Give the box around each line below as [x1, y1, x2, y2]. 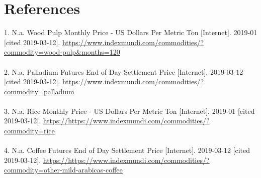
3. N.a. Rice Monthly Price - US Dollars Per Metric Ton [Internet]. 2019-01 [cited [4, 105, 255, 116]
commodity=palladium [4, 86, 74, 96]
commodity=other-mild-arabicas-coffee [4, 164, 123, 175]
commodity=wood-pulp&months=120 [4, 47, 120, 57]
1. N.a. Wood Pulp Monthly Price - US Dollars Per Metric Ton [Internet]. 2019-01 [4, 27, 257, 38]
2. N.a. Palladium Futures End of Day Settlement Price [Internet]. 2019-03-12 [4, 66, 243, 77]
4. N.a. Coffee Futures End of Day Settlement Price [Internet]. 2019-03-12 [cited [4, 145, 250, 155]
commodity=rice [4, 125, 55, 136]
